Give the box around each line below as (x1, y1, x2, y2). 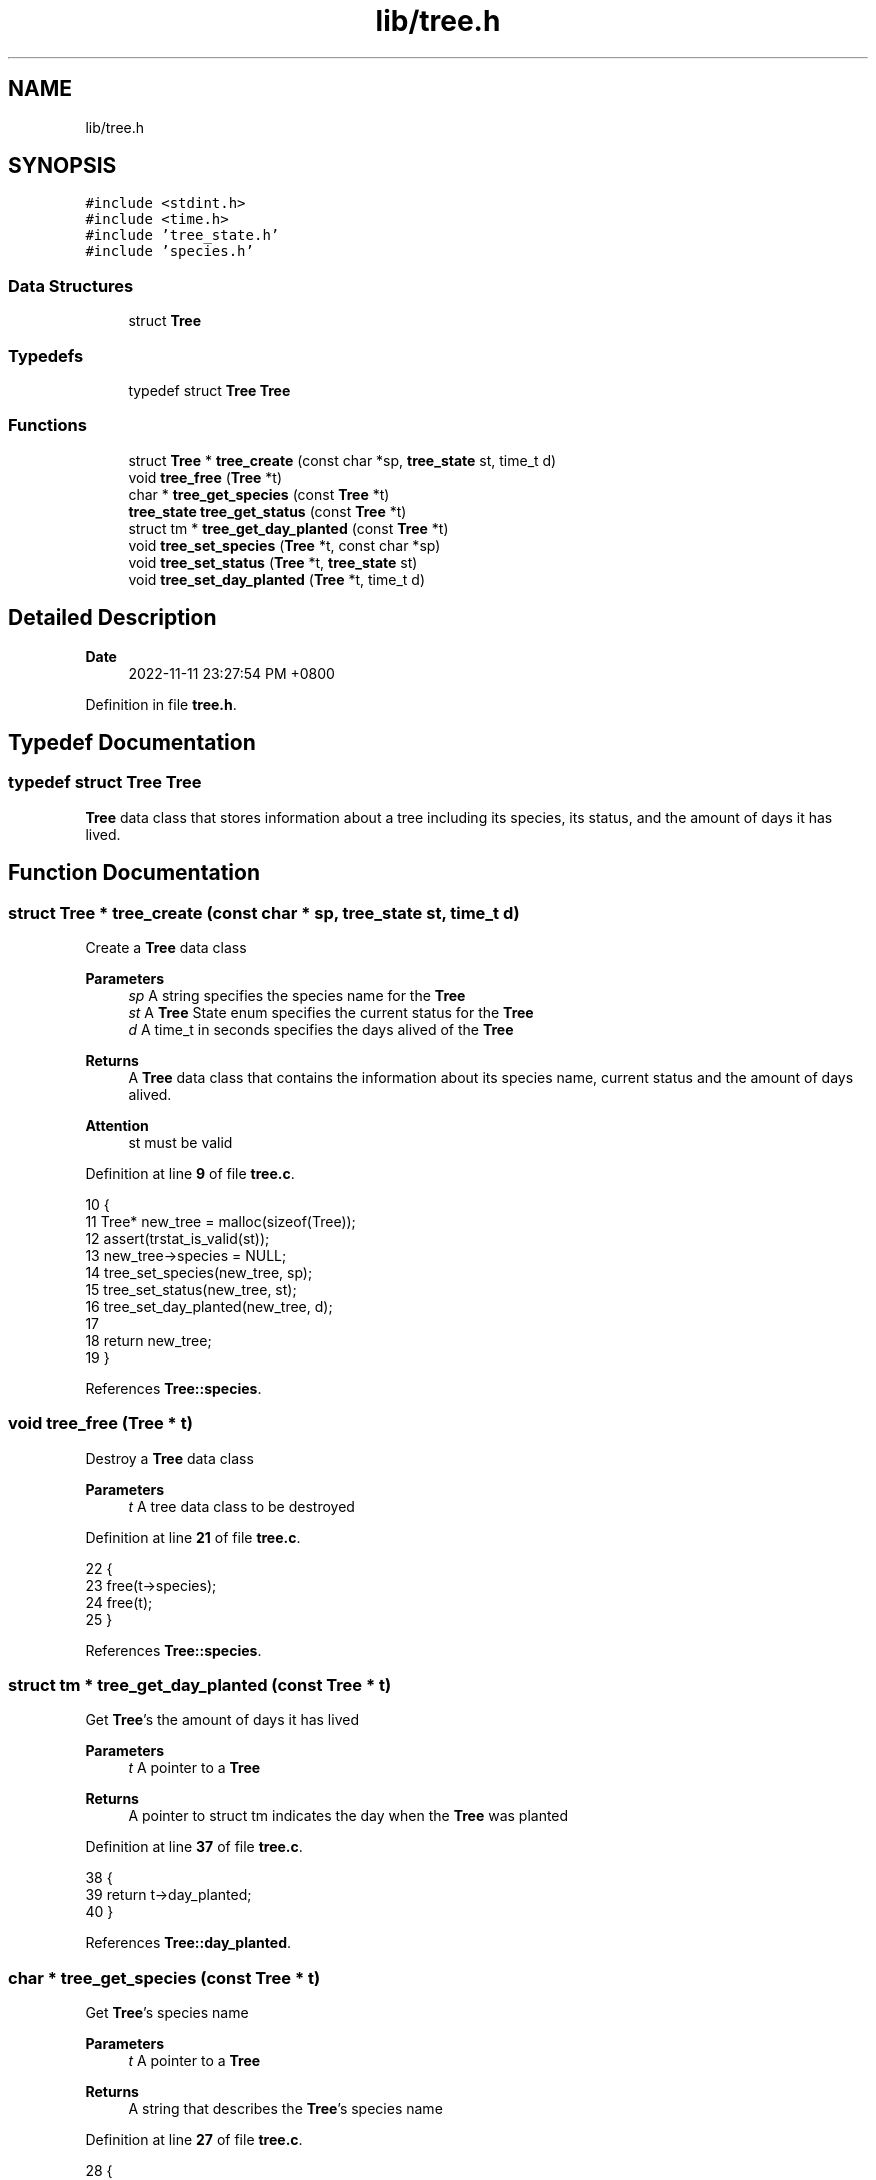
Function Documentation (8, 860, 260, 886)
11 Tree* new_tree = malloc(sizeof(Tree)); (85, 1212, 356, 1230)
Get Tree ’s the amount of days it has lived (85, 1711, 359, 1729)
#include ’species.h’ (85, 243, 254, 260)
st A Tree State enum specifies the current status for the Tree (128, 1003, 534, 1021)
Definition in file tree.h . (85, 695, 237, 713)
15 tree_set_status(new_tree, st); (85, 1280, 297, 1298)
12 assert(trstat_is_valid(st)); (85, 1229, 270, 1247)
